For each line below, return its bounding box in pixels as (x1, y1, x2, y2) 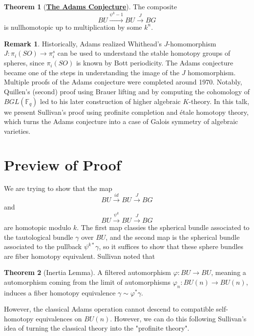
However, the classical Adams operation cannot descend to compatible (4, 304, 214, 314)
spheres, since (4, 58, 44, 68)
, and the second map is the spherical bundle (106, 231, 240, 242)
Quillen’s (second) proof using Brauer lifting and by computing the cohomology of (4, 86, 250, 97)
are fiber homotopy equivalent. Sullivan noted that (4, 251, 155, 261)
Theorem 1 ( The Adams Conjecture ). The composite (4, 1, 177, 11)
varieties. (4, 126, 31, 136)
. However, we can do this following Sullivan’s (110, 313, 247, 323)
